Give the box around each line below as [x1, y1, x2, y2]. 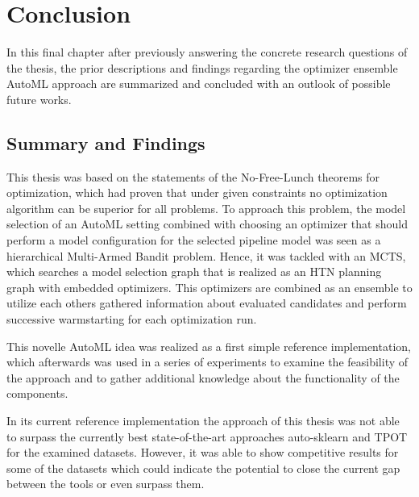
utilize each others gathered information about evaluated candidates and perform [6, 294, 407, 311]
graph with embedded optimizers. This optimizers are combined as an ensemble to [6, 278, 413, 295]
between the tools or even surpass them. [6, 475, 205, 492]
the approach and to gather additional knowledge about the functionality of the [6, 369, 400, 386]
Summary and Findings [6, 130, 205, 155]
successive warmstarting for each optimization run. [6, 311, 257, 328]
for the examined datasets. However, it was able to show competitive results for [6, 444, 399, 461]
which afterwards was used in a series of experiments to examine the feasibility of [6, 353, 409, 370]
